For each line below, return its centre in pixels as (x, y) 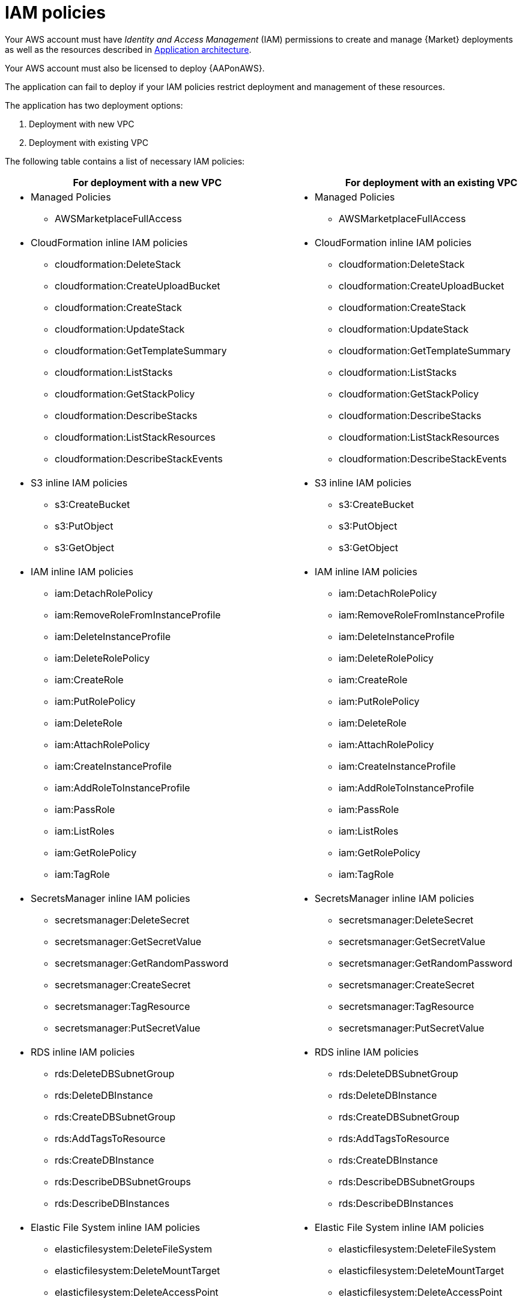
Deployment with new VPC (82, 124)
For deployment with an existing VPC (431, 182)
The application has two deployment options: (94, 105)
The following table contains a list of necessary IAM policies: (125, 161)
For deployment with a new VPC (147, 182)
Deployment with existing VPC (89, 142)
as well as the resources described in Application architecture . (128, 49)
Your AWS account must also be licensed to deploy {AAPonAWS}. (135, 68)
